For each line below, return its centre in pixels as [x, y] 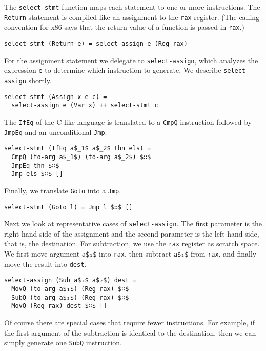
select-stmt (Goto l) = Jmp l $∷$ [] [68, 207]
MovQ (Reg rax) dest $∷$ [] [59, 306]
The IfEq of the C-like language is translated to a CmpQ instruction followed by [128, 121]
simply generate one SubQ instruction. [63, 343]
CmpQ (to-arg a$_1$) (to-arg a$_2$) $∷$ [81, 157]
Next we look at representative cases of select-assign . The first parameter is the [133, 223]
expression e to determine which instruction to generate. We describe [113, 70]
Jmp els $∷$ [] [37, 174]
